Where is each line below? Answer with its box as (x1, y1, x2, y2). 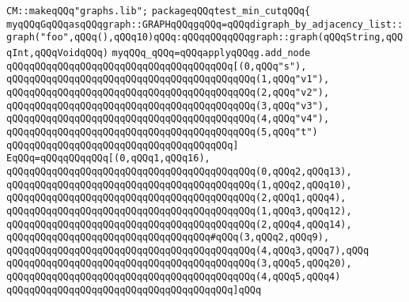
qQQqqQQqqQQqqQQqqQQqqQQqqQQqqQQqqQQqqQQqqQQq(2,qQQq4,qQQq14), (6, 218, 352, 230)
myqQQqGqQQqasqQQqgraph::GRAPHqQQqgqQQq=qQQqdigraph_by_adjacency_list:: (6, 18, 403, 30)
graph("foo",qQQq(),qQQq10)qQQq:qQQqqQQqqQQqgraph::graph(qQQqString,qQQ (6, 32, 403, 43)
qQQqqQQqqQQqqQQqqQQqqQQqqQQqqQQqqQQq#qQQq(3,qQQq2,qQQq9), (6, 232, 330, 243)
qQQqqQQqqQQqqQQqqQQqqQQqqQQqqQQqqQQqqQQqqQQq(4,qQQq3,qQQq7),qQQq (6, 244, 369, 256)
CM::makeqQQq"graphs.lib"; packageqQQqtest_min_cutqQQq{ (6, 6, 311, 17)
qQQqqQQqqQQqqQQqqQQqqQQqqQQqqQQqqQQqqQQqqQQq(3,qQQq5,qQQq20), (6, 258, 352, 270)
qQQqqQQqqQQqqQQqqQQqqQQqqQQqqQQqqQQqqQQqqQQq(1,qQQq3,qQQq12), (6, 205, 352, 217)
